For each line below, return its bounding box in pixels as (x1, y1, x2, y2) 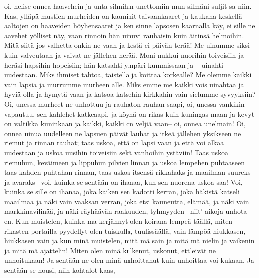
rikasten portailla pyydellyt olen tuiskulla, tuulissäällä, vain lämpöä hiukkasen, (4, 225, 246, 236)
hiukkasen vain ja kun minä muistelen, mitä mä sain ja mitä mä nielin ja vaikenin (4, 235, 255, 246)
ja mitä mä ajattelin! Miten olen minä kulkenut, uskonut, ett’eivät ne (4, 245, 216, 255)
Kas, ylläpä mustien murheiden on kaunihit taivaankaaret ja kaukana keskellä (4, 10, 242, 21)
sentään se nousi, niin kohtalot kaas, (4, 265, 115, 275)
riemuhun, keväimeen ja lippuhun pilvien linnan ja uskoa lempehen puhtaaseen (4, 157, 245, 167)
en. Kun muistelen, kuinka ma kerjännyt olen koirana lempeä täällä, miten (4, 216, 233, 226)
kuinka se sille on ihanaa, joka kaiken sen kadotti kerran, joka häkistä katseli (4, 186, 240, 197)
